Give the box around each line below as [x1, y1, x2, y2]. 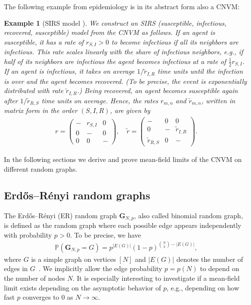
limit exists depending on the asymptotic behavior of [4, 282, 161, 292]
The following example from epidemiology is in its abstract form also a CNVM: [4, 1, 240, 11]
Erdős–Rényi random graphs [4, 187, 151, 202]
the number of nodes [4, 273, 65, 283]
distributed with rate [4, 85, 64, 96]
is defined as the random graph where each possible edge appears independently [4, 220, 241, 230]
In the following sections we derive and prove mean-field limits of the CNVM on [4, 154, 242, 164]
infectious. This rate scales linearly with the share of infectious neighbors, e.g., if [4, 47, 243, 57]
